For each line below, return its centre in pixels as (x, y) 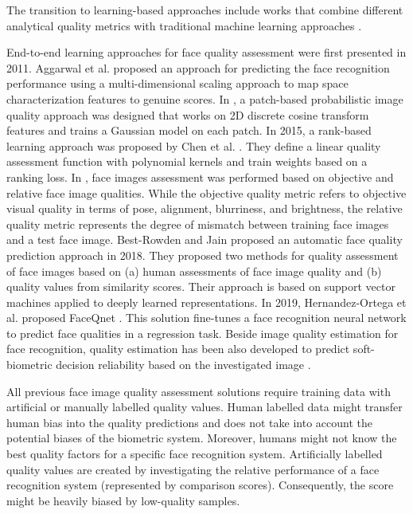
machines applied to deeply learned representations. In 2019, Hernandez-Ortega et (206, 302)
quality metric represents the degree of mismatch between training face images (198, 224)
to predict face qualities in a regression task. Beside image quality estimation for (203, 333)
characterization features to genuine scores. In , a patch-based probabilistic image (205, 98)
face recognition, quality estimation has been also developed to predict (178, 349)
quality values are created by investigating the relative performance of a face (193, 469)
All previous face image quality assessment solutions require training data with (199, 391)
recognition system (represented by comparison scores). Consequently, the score (200, 485)
